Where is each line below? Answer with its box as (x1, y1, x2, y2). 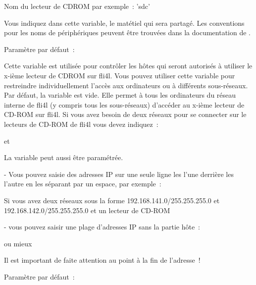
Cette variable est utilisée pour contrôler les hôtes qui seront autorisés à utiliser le (4, 60, 253, 71)
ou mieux (4, 238, 32, 248)
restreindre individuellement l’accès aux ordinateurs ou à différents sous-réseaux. (4, 80, 248, 90)
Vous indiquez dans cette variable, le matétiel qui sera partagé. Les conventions (4, 17, 245, 28)
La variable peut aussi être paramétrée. (4, 152, 123, 163)
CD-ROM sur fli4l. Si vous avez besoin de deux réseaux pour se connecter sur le (4, 109, 247, 119)
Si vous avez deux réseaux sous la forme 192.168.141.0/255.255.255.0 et (4, 195, 220, 205)
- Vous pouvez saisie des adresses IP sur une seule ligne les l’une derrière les (4, 169, 234, 179)
